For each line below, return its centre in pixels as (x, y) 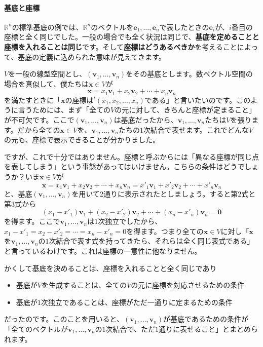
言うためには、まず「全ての (64, 110)
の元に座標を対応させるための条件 (188, 285)
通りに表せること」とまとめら (208, 329)
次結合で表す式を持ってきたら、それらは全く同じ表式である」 (152, 241)
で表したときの (184, 27)
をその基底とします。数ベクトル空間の (189, 74)
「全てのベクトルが (36, 329)
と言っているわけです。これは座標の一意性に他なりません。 (103, 250)
